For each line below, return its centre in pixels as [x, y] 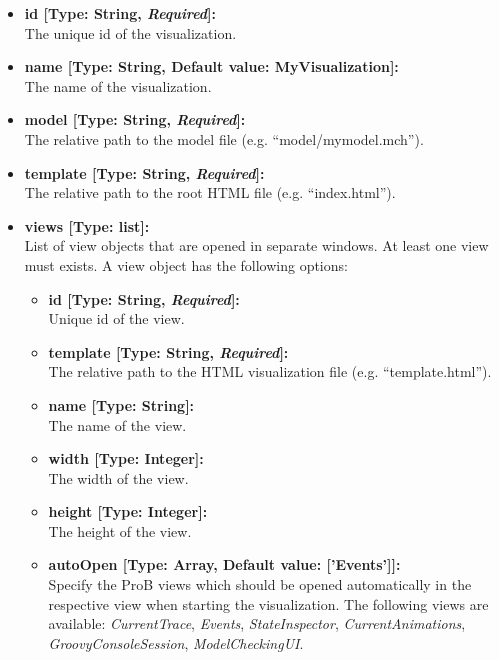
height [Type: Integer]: [128, 511]
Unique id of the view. [116, 318]
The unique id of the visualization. [130, 32]
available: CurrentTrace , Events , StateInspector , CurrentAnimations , [257, 623]
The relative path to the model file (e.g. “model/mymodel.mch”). [224, 138]
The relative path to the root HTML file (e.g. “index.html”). [210, 192]
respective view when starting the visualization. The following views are [268, 603]
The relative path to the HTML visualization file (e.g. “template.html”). [270, 371]
